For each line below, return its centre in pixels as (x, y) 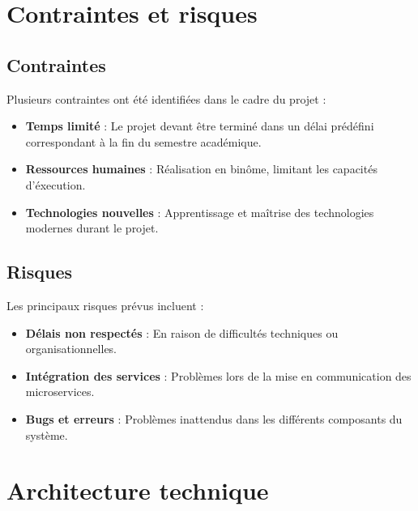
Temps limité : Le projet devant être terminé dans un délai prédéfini (200, 126)
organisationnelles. (71, 349)
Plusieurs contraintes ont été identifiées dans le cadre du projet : (166, 98)
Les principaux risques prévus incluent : (105, 305)
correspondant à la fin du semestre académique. (143, 141)
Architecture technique (138, 490)
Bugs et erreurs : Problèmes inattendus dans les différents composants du (214, 418)
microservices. (60, 392)
